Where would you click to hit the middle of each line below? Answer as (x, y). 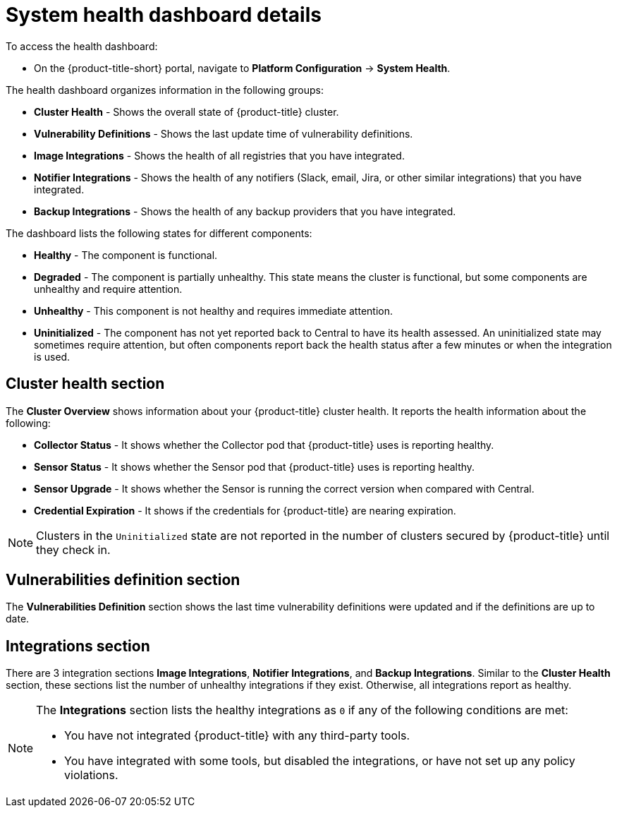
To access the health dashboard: (82, 46)
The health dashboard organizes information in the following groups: (165, 90)
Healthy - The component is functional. (126, 255)
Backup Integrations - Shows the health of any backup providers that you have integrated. (245, 211)
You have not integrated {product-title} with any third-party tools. (237, 736)
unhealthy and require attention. (108, 289)
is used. (52, 356)
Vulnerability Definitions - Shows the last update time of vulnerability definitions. (224, 133)
